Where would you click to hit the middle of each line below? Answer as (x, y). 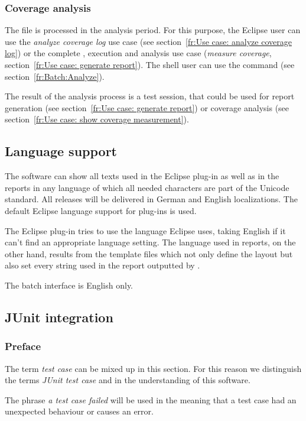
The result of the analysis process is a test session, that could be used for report (150, 96)
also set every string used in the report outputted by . (102, 265)
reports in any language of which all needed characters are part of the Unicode (147, 187)
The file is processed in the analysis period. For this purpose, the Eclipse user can (153, 30)
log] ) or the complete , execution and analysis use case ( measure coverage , (138, 53)
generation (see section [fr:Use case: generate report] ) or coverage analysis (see (147, 107)
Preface (23, 346)
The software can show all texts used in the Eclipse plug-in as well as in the (142, 176)
